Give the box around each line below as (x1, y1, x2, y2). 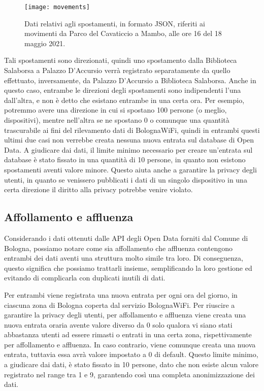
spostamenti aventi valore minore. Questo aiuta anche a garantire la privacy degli (4, 164, 257, 174)
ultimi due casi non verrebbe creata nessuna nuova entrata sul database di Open (4, 134, 254, 145)
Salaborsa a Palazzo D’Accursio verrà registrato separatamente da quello (4, 65, 230, 76)
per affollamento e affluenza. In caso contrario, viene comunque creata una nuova (4, 339, 256, 349)
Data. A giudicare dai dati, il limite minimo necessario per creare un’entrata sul (4, 144, 253, 155)
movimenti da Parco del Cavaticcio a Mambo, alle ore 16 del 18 (24, 28, 222, 39)
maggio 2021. (24, 38, 65, 48)
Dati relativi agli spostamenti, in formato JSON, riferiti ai (24, 18, 205, 28)
